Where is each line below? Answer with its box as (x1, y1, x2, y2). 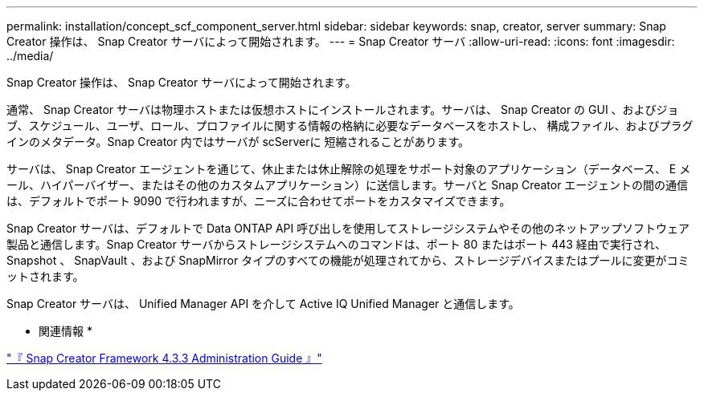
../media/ (6, 49, 54, 63)
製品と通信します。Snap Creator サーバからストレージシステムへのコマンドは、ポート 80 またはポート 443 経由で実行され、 (6, 237, 666, 251)
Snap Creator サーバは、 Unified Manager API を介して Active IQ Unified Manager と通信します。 (6, 297, 520, 310)
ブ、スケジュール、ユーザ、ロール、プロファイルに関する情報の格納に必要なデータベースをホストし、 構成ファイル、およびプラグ (6, 119, 694, 132)
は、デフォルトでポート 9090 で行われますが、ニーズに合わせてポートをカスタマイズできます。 (6, 194, 511, 208)
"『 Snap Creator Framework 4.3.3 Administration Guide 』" (6, 351, 322, 365)
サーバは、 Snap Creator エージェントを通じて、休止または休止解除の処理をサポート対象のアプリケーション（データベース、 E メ (6, 162, 691, 176)
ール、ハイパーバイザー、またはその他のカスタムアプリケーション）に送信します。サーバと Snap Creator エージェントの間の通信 (6, 178, 689, 192)
